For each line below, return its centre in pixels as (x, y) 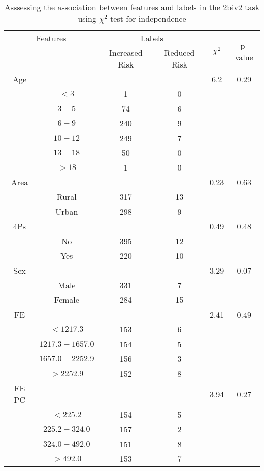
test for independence (148, 19)
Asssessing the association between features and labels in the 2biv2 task (132, 7)
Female (67, 300)
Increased (126, 53)
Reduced (179, 53)
